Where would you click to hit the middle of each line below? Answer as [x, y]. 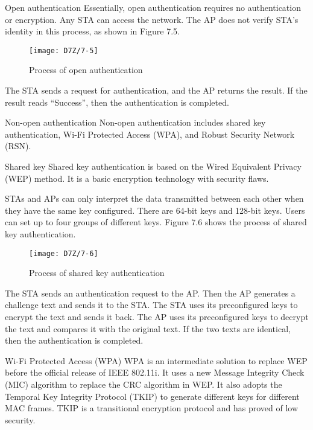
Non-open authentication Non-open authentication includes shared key [135, 122]
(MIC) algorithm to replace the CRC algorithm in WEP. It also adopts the [144, 384]
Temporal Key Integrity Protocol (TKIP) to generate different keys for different [152, 396]
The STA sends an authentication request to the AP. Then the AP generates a [150, 293]
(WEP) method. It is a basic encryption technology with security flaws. [137, 178]
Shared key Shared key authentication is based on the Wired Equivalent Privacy [153, 166]
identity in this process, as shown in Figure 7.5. [92, 31]
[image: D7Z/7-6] [64, 253]
